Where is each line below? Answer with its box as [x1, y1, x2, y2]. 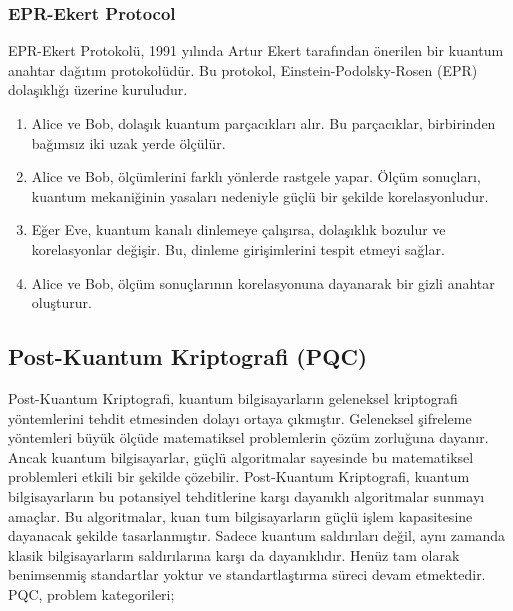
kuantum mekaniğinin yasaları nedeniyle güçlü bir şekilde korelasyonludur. [31, 185, 489, 206]
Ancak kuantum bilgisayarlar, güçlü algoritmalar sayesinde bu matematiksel [8, 446, 474, 467]
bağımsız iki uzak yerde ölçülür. [31, 132, 226, 153]
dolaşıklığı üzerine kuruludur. [8, 79, 188, 100]
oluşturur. [31, 292, 92, 313]
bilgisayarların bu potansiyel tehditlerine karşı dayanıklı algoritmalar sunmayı [8, 485, 485, 506]
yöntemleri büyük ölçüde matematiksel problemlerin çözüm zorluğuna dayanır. [8, 427, 489, 448]
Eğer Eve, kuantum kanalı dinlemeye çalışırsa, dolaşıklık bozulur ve [31, 219, 446, 240]
